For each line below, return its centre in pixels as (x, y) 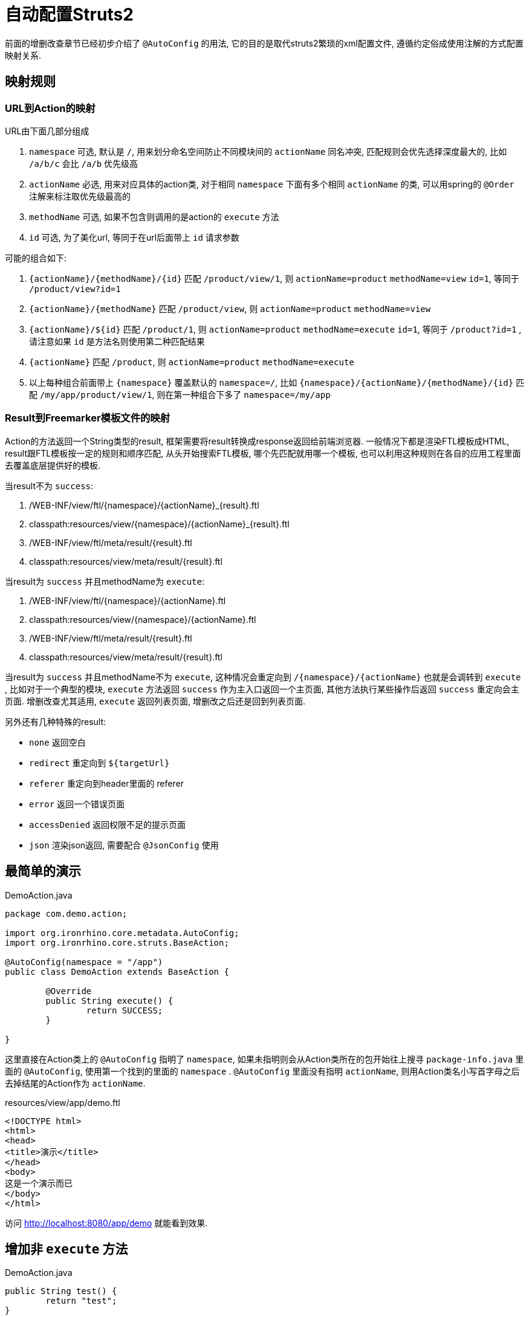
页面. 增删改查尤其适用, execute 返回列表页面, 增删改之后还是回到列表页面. (155, 701)
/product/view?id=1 (75, 289)
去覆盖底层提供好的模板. (53, 465)
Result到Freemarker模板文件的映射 (88, 418)
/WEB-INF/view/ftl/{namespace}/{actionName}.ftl (128, 600)
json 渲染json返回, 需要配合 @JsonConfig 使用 (124, 845)
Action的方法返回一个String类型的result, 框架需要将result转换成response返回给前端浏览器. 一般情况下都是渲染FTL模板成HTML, (257, 441)
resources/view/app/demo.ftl (63, 1102)
